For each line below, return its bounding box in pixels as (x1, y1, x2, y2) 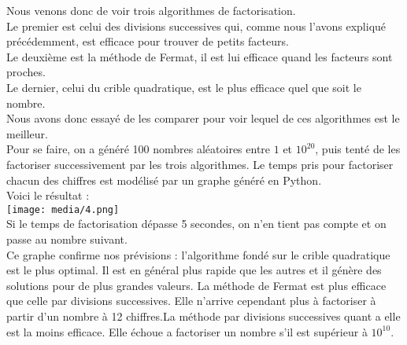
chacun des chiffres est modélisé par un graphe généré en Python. (6, 171, 322, 188)
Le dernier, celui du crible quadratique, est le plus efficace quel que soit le (6, 79, 361, 95)
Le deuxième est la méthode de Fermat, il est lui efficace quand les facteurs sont (6, 48, 393, 64)
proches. (6, 64, 46, 80)
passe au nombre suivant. (6, 230, 128, 247)
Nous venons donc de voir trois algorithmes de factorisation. (6, 2, 296, 18)
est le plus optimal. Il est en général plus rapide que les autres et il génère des (6, 262, 382, 278)
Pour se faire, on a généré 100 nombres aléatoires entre (6, 141, 271, 157)
